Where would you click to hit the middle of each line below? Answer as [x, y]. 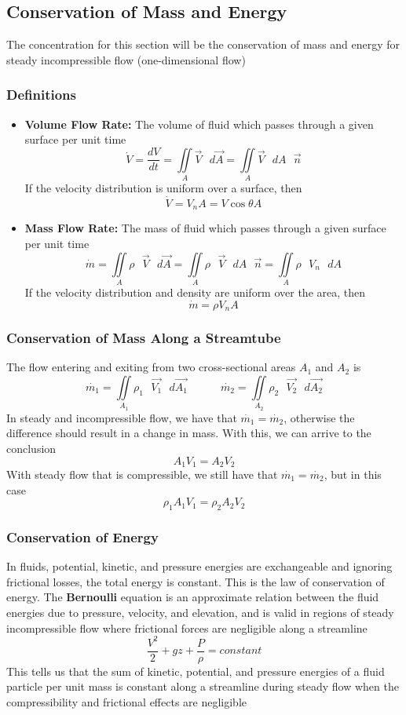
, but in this [353, 474]
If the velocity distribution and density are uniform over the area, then [195, 292]
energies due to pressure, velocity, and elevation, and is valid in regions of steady [200, 612]
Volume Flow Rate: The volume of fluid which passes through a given [199, 124]
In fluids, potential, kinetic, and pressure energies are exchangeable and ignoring [199, 566]
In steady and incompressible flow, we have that [122, 417]
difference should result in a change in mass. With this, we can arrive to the [189, 433]
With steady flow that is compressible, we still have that [142, 474]
